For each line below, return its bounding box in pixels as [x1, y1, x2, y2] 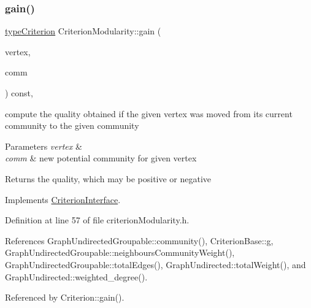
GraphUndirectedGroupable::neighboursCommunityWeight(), [5, 246, 235, 259]
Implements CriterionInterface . [5, 193, 121, 206]
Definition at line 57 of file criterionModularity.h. [5, 214, 190, 226]
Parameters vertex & [5, 139, 82, 152]
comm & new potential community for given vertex [5, 152, 197, 164]
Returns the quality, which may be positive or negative [5, 172, 212, 185]
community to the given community [5, 119, 139, 132]
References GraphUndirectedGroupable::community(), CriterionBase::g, [5, 234, 274, 247]
